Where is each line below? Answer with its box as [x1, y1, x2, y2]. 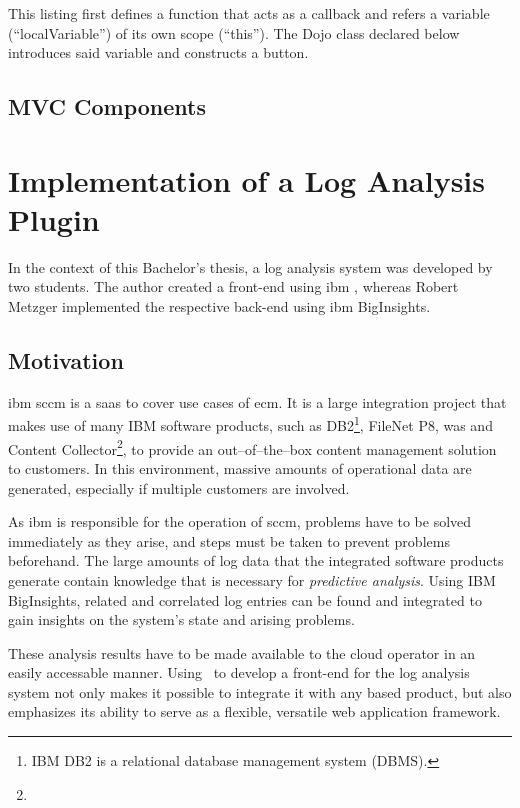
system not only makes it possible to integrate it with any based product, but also [8, 681, 512, 702]
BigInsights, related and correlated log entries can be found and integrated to [8, 589, 482, 610]
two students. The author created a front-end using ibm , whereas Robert [8, 276, 459, 297]
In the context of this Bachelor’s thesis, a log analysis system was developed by [8, 256, 493, 277]
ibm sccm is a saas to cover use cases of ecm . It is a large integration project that [8, 391, 507, 412]
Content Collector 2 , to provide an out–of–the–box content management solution [8, 435, 497, 459]
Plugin [8, 198, 100, 239]
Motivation [8, 345, 124, 376]
